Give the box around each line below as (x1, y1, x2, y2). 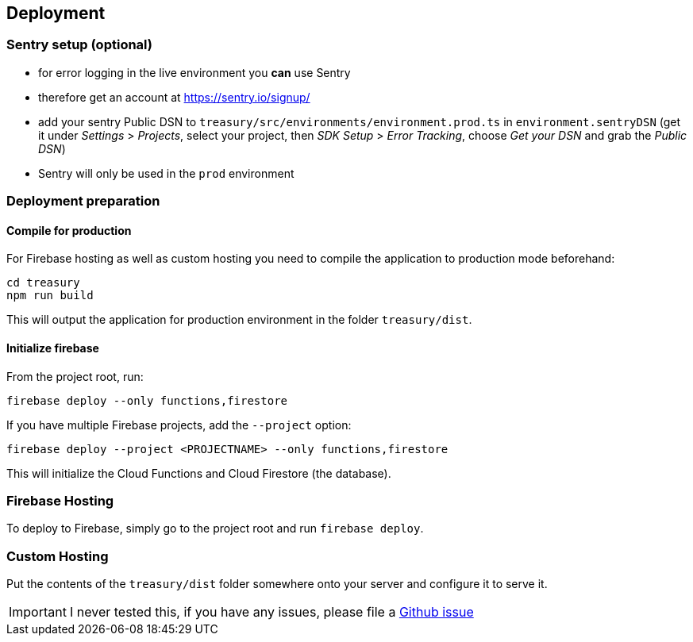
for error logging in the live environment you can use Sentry (38, 65, 351, 79)
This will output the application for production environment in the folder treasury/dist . (6, 313, 472, 327)
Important (9, 604, 67, 621)
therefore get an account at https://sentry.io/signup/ (38, 90, 310, 104)
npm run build (6, 289, 94, 302)
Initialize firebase (6, 341, 99, 355)
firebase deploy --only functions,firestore (6, 394, 288, 407)
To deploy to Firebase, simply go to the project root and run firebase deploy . (6, 521, 424, 536)
